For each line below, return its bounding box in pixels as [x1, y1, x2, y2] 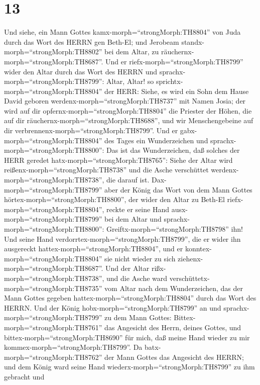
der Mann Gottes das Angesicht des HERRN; [104, 351, 244, 362]
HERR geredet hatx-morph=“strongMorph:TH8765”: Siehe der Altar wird [4, 154, 233, 165]
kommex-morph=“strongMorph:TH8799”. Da [4, 342, 143, 352]
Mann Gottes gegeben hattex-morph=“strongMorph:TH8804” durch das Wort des [4, 293, 256, 303]
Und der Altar [105, 263, 150, 273]
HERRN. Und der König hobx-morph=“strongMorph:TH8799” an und [4, 302, 221, 313]
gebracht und [4, 371, 45, 381]
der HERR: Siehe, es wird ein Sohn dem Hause [104, 85, 249, 96]
